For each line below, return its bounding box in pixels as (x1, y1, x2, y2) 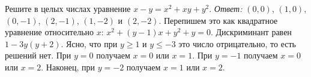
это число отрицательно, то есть (178, 37, 296, 50)
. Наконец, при (41, 60, 95, 73)
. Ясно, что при (61, 37, 118, 50)
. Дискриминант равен (210, 26, 292, 38)
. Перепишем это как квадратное (159, 14, 278, 26)
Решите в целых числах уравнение (5, 2, 131, 14)
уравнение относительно (5, 26, 94, 38)
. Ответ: (209, 2, 243, 14)
